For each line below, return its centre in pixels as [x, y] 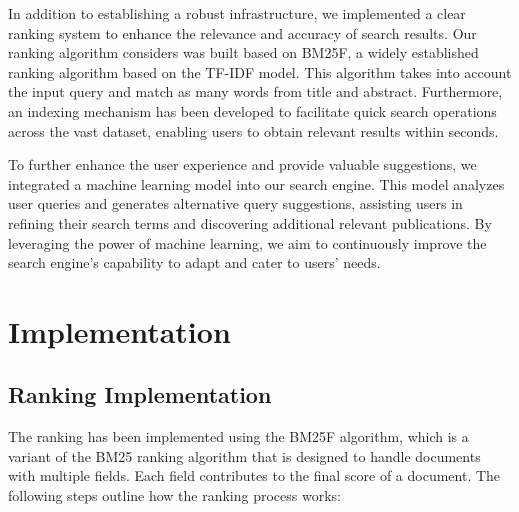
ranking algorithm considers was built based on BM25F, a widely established [243, 52]
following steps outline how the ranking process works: [175, 495]
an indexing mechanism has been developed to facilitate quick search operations [252, 110]
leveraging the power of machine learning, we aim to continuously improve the [247, 242]
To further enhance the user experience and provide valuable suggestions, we [242, 164]
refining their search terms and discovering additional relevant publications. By [250, 222]
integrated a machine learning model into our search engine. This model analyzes [256, 183]
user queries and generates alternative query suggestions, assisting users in [235, 203]
